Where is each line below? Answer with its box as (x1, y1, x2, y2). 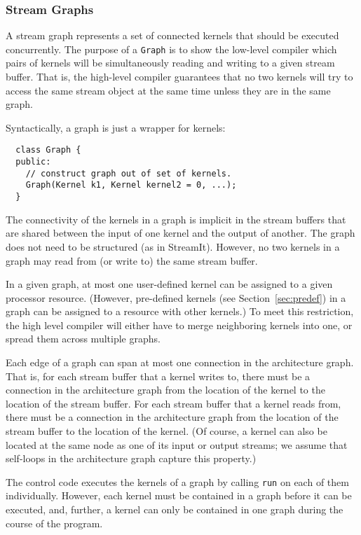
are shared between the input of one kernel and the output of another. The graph (6, 225, 355, 240)
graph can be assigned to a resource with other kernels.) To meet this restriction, (6, 304, 354, 319)
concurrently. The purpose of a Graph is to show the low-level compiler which (6, 41, 337, 56)
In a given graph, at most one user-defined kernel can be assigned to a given (6, 277, 333, 291)
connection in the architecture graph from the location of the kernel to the (6, 382, 325, 397)
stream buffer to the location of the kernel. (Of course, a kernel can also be (6, 424, 327, 438)
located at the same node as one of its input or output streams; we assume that (6, 437, 348, 452)
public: (15, 157, 51, 167)
